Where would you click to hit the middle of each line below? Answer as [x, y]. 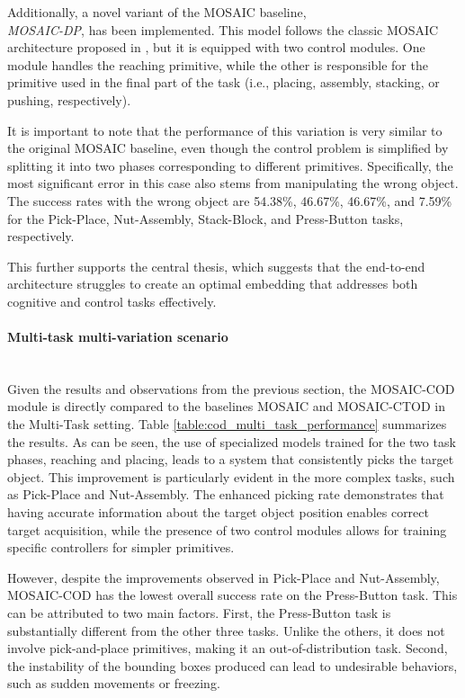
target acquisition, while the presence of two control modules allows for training [227, 529]
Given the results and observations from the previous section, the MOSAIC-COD [231, 388]
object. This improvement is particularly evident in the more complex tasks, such [231, 476]
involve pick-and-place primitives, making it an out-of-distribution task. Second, [228, 648]
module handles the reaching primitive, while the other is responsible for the [218, 64]
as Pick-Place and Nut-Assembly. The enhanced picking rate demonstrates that [226, 494]
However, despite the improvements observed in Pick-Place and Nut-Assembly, [224, 577]
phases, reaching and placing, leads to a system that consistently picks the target [231, 459]
